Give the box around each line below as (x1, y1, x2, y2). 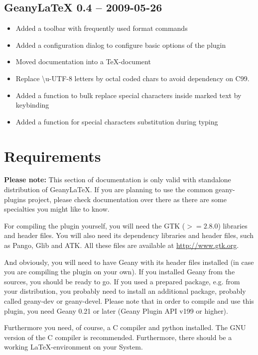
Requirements (4, 145, 101, 166)
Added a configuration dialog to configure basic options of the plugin (15, 39, 226, 50)
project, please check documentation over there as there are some (28, 194, 227, 204)
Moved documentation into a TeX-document (15, 56, 151, 67)
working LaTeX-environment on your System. (4, 342, 143, 352)
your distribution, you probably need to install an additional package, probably (4, 286, 246, 296)
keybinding (15, 100, 49, 110)
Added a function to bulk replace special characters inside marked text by (15, 90, 242, 100)
